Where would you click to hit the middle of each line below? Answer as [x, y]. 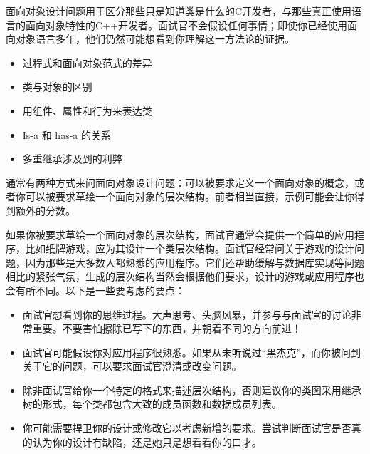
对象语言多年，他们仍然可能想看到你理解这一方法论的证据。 [155, 39]
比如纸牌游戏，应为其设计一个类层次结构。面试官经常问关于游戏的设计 [190, 248]
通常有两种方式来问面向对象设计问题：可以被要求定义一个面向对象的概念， [180, 182]
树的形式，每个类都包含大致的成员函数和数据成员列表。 [152, 404]
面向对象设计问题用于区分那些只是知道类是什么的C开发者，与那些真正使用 [179, 11]
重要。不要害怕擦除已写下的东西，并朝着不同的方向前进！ [167, 328]
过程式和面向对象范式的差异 [87, 62]
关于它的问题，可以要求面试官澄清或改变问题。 [132, 366]
